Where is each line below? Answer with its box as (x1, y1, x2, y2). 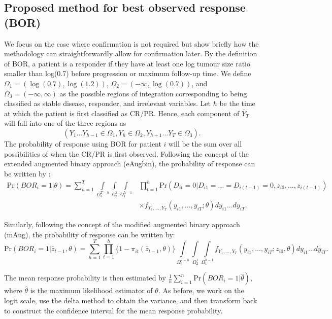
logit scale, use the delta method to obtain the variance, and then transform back (4, 295, 257, 306)
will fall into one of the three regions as (4, 118, 126, 128)
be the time (219, 98, 255, 109)
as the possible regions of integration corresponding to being (59, 88, 247, 98)
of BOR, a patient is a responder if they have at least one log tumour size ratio (4, 58, 250, 68)
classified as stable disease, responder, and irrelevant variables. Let (4, 98, 211, 109)
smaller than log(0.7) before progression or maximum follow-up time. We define (4, 68, 251, 79)
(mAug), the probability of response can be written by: (4, 229, 175, 239)
